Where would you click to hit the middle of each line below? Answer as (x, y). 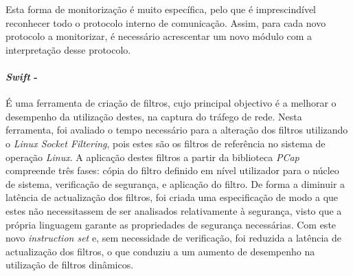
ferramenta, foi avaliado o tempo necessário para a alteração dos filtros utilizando (177, 130)
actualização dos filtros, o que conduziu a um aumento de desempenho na (160, 251)
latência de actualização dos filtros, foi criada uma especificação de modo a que (172, 197)
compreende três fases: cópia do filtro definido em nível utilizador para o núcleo (172, 170)
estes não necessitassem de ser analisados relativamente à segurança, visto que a (174, 210)
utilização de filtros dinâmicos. (70, 265)
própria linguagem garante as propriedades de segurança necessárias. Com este (171, 224)
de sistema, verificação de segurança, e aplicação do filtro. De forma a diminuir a (175, 183)
